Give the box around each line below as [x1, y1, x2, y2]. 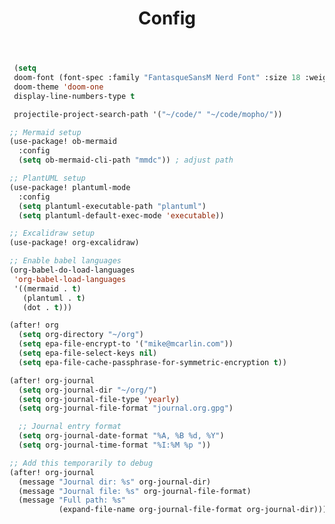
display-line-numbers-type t [13, 91, 136, 101]
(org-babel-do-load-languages [9, 265, 136, 276]
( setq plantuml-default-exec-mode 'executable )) [18, 210, 225, 221]
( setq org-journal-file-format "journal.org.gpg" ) [18, 403, 234, 414]
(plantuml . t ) [22, 293, 86, 303]
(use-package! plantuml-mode [9, 182, 131, 192]
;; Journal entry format [18, 422, 122, 432]
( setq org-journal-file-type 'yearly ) [18, 394, 181, 404]
